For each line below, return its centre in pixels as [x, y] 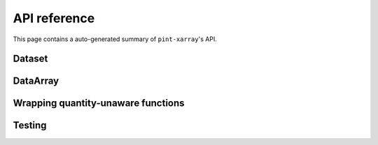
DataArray [36, 81]
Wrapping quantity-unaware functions [99, 104]
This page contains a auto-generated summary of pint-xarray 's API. [115, 39]
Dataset [30, 59]
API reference [54, 18]
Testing [30, 125]
